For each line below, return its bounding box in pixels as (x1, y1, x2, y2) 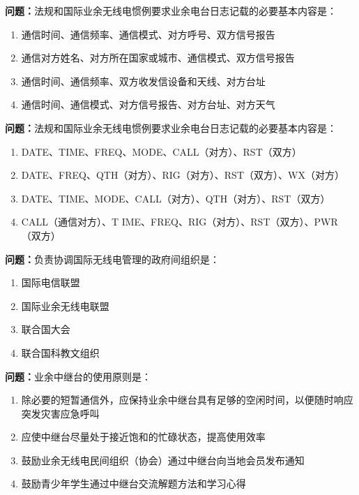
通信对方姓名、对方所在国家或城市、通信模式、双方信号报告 (21, 50, 295, 65)
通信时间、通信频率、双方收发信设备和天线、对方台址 (21, 73, 266, 88)
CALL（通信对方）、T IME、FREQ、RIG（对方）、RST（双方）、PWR (21, 214, 338, 229)
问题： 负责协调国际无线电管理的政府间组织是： (5, 251, 220, 266)
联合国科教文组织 (21, 345, 100, 360)
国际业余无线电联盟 (21, 298, 109, 313)
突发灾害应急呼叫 (21, 406, 100, 420)
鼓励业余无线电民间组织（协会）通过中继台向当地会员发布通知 (21, 452, 305, 467)
